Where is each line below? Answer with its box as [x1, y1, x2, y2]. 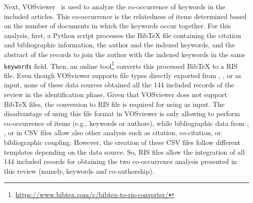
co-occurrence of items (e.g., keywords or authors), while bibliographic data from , [4, 118, 249, 128]
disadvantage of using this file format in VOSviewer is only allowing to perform [4, 108, 240, 119]
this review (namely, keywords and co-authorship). [4, 165, 154, 176]
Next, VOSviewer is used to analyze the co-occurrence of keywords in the [4, 1, 225, 11]
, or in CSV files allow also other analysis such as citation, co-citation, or [4, 127, 221, 138]
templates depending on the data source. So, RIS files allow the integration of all [4, 146, 245, 157]
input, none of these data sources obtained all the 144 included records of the [4, 80, 235, 90]
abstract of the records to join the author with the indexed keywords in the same [4, 49, 246, 59]
